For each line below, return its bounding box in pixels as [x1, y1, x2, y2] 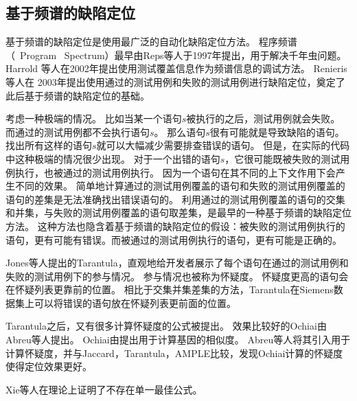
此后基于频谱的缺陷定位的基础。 [5, 88, 150, 102]
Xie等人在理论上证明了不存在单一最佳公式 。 [5, 382, 203, 396]
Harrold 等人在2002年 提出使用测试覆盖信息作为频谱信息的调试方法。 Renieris [5, 61, 347, 76]
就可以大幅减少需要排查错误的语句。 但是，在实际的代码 [96, 138, 350, 152]
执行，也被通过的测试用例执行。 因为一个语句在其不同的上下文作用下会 [14, 165, 336, 179]
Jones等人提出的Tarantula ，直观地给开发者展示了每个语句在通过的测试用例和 [5, 255, 349, 270]
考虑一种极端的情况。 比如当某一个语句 [5, 111, 182, 126]
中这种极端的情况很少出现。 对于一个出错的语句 [5, 151, 220, 165]
